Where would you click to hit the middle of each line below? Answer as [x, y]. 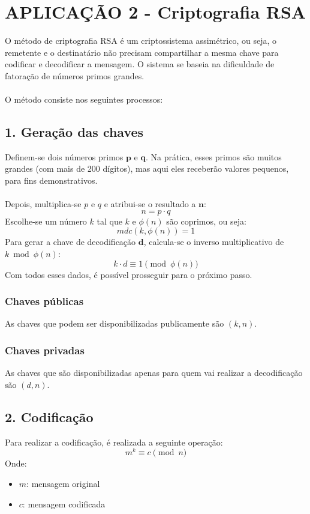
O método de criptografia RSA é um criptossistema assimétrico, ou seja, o [141, 41]
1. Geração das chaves [74, 132]
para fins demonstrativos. [51, 180]
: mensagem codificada [64, 503]
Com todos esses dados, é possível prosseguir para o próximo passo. [129, 274]
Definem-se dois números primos [64, 156]
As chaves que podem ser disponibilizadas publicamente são [115, 323]
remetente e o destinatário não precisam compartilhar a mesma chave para [142, 52]
